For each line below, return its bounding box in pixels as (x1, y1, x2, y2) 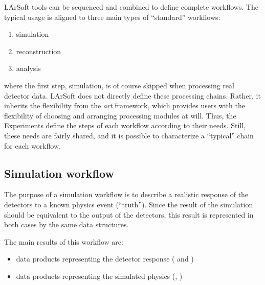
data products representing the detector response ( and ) (16, 253, 194, 264)
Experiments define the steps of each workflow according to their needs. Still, (4, 120, 246, 131)
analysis (16, 63, 41, 74)
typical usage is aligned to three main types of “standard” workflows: (4, 11, 220, 22)
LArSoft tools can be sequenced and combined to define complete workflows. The (4, 2, 259, 12)
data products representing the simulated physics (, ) (16, 270, 183, 281)
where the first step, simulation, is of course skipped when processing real (4, 80, 234, 90)
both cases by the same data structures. (4, 219, 129, 230)
